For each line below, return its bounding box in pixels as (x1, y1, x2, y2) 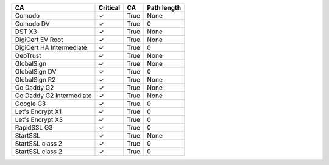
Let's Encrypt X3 (15, 116, 63, 124)
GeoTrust (15, 52, 41, 60)
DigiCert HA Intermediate (15, 43, 88, 52)
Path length (147, 4, 182, 12)
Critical (98, 4, 121, 12)
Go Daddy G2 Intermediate (15, 91, 92, 100)
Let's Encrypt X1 (15, 107, 62, 116)
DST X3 (15, 27, 37, 36)
